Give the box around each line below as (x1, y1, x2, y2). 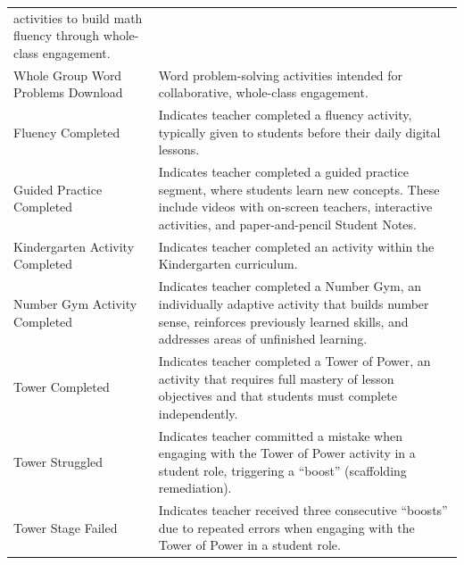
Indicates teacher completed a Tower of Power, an (158, 351, 431, 370)
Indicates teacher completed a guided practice (158, 162, 409, 181)
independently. (158, 403, 238, 422)
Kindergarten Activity (13, 237, 135, 255)
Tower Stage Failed (13, 518, 118, 536)
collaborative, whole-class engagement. (158, 83, 369, 102)
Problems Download (13, 83, 123, 102)
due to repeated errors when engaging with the (158, 518, 415, 536)
